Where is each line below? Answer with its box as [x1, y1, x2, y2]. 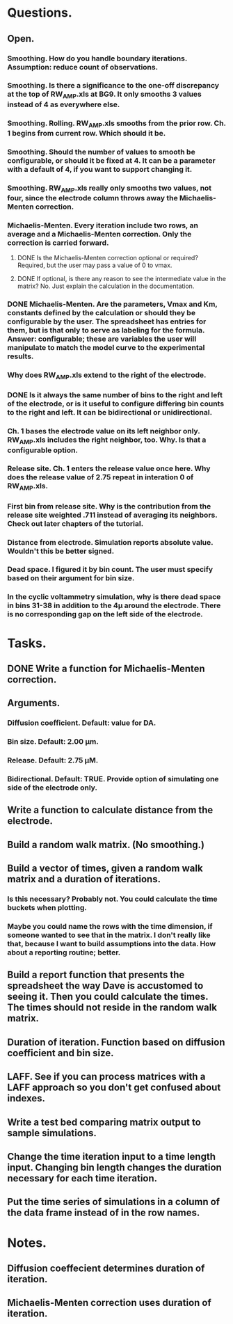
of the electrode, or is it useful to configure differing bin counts [7, 399, 225, 408]
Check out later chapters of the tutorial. [7, 518, 144, 528]
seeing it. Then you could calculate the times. [7, 991, 209, 1003]
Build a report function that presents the [7, 969, 185, 981]
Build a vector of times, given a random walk [7, 863, 203, 875]
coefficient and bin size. [7, 1047, 114, 1059]
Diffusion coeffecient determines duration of [7, 1262, 205, 1274]
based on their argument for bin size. [7, 573, 135, 583]
